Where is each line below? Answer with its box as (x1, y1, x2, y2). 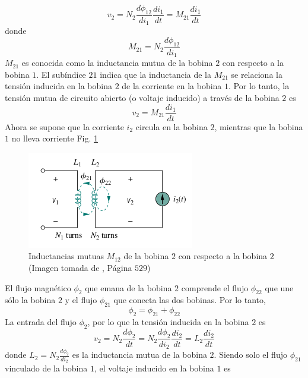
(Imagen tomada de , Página (28, 261, 132, 273)
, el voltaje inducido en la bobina (94, 362, 214, 374)
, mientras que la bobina (214, 120, 303, 133)
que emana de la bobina (85, 281, 172, 294)
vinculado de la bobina (5, 362, 88, 374)
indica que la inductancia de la (100, 68, 211, 80)
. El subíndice (36, 68, 86, 80)
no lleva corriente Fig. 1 (11, 132, 98, 144)
